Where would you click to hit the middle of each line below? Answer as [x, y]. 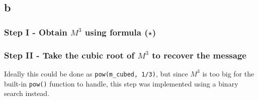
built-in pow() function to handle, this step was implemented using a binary [121, 83]
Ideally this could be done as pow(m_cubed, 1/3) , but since [96, 73]
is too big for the [228, 73]
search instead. [27, 93]
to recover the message [199, 55]
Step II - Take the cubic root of [69, 55]
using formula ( [116, 32]
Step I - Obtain [36, 32]
